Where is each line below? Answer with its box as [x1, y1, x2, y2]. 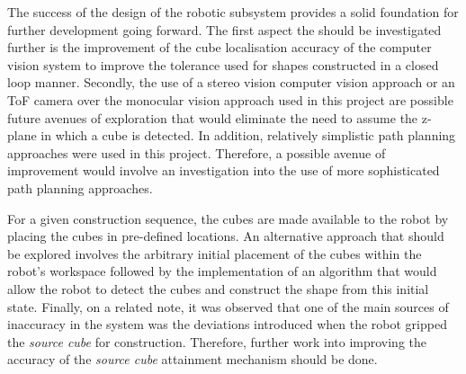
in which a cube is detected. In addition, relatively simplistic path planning [40, 126, 456, 145]
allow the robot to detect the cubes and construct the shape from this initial [7, 279, 429, 298]
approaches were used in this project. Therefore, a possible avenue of [7, 143, 386, 162]
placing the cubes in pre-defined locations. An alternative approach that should [7, 227, 444, 245]
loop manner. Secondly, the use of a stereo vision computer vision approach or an [7, 73, 455, 92]
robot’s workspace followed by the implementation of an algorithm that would [7, 262, 437, 280]
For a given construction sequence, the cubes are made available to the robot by [7, 209, 449, 227]
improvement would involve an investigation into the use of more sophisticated [7, 161, 440, 180]
